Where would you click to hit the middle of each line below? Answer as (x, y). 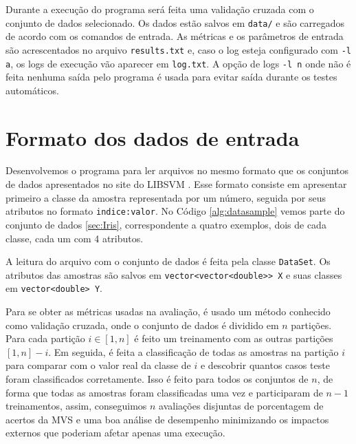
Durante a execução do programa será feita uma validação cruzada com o (160, 9)
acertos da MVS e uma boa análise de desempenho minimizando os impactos (167, 419)
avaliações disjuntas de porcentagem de (241, 406)
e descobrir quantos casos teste (265, 365)
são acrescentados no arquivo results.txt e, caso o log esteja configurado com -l (179, 49)
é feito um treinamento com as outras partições (234, 338)
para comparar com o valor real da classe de (98, 365)
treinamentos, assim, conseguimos (76, 406)
